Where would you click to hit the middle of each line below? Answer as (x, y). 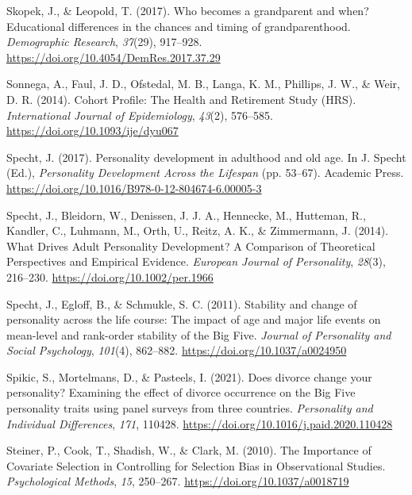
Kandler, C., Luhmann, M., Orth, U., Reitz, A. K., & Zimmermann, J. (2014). (198, 230)
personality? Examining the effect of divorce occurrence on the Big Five (181, 392)
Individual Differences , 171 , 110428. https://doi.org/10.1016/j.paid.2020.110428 (200, 423)
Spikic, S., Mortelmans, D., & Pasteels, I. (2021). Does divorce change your (189, 376)
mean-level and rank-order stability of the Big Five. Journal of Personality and (199, 334)
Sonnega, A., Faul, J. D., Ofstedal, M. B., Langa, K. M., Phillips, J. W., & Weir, (203, 84)
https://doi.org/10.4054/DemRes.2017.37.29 (114, 57)
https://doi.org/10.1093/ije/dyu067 (92, 130)
